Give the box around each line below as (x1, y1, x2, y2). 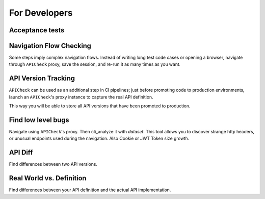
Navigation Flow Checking (9, 42, 92, 50)
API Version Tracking (9, 74, 75, 83)
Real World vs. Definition (9, 174, 87, 182)
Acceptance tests (9, 26, 65, 34)
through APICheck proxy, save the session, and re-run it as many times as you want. (9, 61, 181, 67)
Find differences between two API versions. (9, 161, 98, 167)
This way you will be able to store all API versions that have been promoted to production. (9, 103, 191, 109)
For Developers (9, 7, 73, 18)
